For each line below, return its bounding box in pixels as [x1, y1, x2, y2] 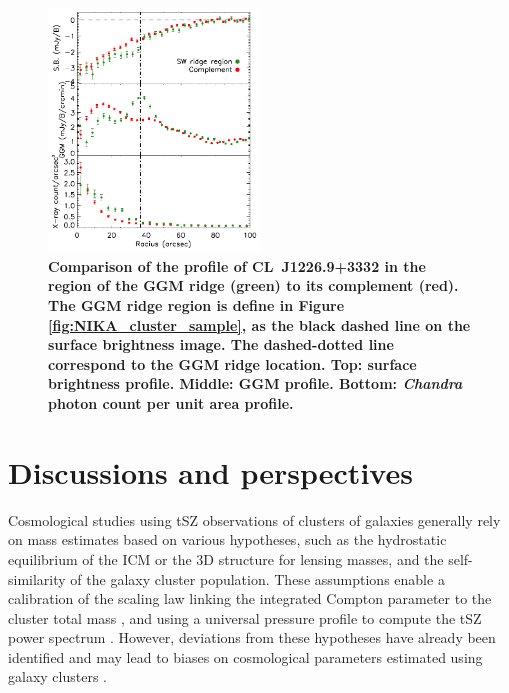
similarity [8, 568, 66, 589]
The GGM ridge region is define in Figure [48, 295, 345, 316]
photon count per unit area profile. [48, 393, 294, 414]
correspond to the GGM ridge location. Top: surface [48, 353, 417, 374]
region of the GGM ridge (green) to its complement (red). [48, 275, 459, 296]
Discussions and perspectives [8, 451, 413, 492]
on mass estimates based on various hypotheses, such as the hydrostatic [8, 529, 447, 550]
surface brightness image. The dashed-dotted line [48, 334, 394, 355]
